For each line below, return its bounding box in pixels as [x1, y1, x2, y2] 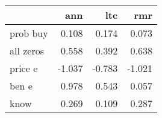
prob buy [10, 26, 48, 40]
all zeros [10, 44, 45, 57]
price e [10, 61, 38, 75]
